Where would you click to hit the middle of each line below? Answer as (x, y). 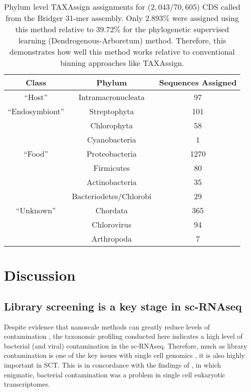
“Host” (36, 97)
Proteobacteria (112, 154)
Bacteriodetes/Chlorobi (112, 196)
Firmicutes (112, 168)
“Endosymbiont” (36, 111)
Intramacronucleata (112, 97)
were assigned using (206, 18)
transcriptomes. (27, 384)
